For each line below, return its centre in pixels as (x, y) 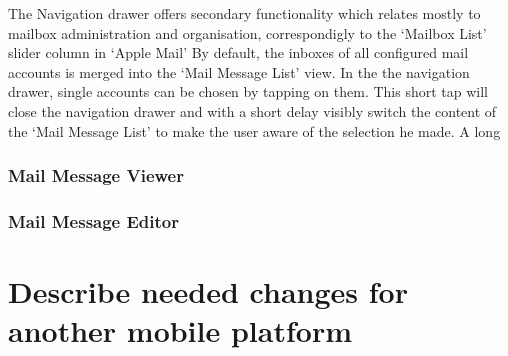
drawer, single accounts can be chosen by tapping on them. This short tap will (248, 91)
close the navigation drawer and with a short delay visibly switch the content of (252, 110)
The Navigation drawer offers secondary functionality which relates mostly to (244, 13)
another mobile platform (180, 330)
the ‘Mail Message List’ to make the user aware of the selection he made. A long (254, 130)
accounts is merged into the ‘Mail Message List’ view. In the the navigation (239, 71)
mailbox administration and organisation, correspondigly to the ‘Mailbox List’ (247, 32)
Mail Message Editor (94, 220)
